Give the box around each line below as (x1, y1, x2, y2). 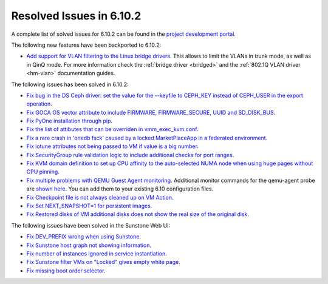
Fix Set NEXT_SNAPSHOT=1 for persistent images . (26, 202, 152, 209)
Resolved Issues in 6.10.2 (11, 9, 142, 22)
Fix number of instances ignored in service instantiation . (26, 249, 167, 257)
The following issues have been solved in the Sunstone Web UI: (11, 221, 170, 229)
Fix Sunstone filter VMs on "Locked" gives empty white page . (26, 259, 180, 266)
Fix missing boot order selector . (26, 267, 106, 274)
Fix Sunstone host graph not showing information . (26, 242, 152, 249)
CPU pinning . (26, 168, 60, 175)
